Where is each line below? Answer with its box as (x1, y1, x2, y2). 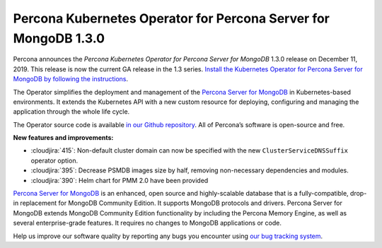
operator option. (30, 156, 78, 165)
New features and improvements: (13, 134, 114, 142)
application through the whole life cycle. (13, 107, 130, 116)
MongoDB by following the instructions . (13, 75, 129, 83)
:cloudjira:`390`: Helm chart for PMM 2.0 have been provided (30, 176, 209, 184)
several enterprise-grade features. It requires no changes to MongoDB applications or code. (13, 219, 282, 228)
